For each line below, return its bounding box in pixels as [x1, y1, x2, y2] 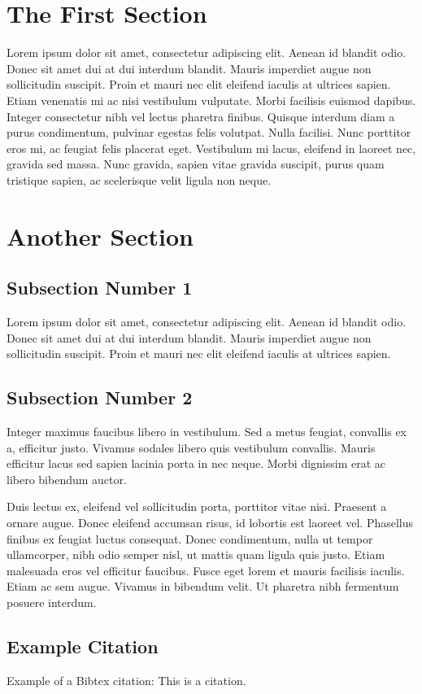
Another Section [7, 219, 194, 252]
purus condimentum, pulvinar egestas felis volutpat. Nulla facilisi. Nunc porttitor [7, 124, 411, 141]
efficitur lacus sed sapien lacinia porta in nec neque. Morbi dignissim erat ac [7, 455, 386, 472]
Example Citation [7, 633, 159, 658]
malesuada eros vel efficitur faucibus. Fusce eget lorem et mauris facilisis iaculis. [7, 561, 405, 578]
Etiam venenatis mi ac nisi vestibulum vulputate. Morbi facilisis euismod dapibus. [7, 91, 416, 108]
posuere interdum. [7, 593, 97, 610]
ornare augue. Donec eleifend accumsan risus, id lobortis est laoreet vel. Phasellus [7, 514, 414, 530]
